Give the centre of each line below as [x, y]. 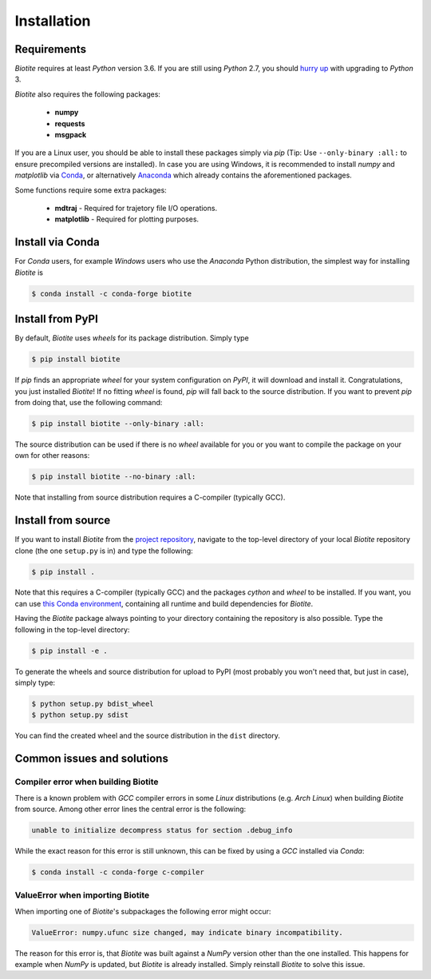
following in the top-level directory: [72, 629]
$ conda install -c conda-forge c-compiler [118, 872]
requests [70, 123]
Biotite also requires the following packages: [88, 94]
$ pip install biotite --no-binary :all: [114, 477]
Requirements [51, 49]
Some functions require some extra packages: [91, 190]
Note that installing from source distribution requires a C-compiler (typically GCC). [150, 497]
